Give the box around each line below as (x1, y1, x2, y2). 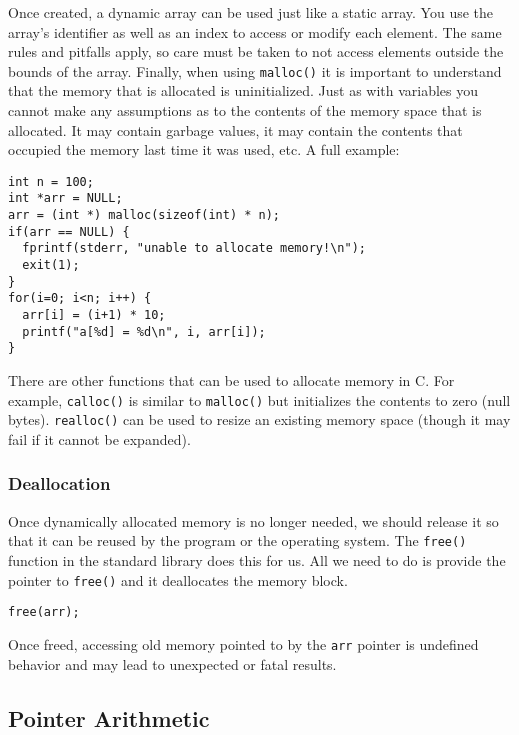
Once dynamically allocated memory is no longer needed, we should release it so (8, 510, 499, 531)
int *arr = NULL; (8, 191, 123, 206)
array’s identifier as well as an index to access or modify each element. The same (8, 21, 502, 42)
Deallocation (8, 471, 111, 496)
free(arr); (8, 605, 80, 620)
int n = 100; (8, 174, 94, 189)
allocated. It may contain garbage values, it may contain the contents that (8, 119, 463, 140)
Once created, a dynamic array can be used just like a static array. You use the (8, 2, 494, 22)
